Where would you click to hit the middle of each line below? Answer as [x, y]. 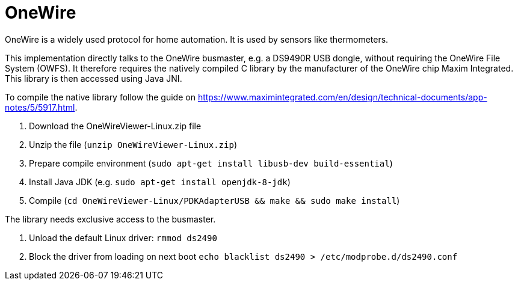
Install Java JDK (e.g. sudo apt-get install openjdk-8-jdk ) [160, 182]
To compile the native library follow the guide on [100, 97]
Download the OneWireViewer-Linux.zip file [115, 126]
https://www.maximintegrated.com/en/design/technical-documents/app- [342, 97]
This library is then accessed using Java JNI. [94, 78]
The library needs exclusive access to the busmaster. [110, 219]
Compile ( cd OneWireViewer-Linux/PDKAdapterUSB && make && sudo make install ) [214, 200]
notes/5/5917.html [40, 107]
